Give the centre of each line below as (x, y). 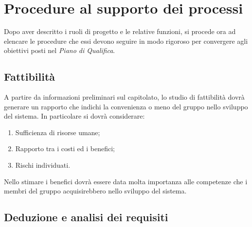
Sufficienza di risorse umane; (58, 132)
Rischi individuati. (43, 165)
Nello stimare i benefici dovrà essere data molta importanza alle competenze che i (126, 181)
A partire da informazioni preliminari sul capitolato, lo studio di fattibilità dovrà (124, 97)
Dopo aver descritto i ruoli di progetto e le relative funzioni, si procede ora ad (120, 31)
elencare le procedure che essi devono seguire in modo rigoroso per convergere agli (126, 41)
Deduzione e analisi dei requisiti (86, 217)
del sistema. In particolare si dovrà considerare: (74, 116)
